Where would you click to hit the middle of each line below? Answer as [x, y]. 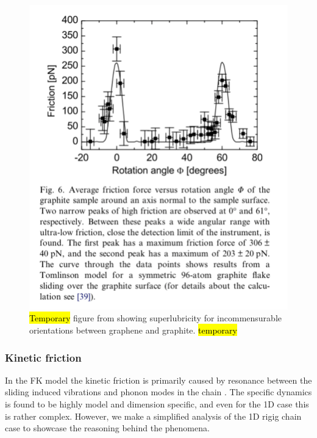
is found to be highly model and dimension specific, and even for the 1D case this [157, 404]
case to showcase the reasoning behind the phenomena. [107, 428]
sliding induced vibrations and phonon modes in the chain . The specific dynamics [158, 392]
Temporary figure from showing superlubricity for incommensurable [155, 318]
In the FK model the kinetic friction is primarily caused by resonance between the [158, 380]
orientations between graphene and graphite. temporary [133, 330]
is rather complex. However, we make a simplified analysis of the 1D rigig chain [153, 416]
